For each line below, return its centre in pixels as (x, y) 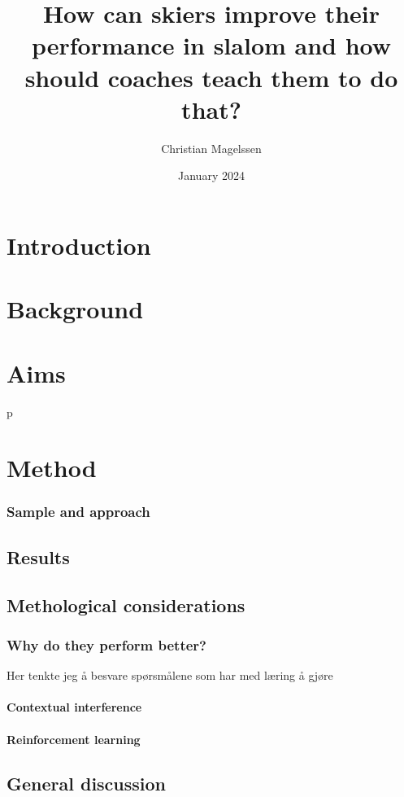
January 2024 (211, 175)
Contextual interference (74, 707)
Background (75, 309)
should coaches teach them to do (211, 77)
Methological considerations (126, 604)
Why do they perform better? (106, 644)
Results (38, 556)
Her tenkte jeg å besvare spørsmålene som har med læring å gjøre (170, 675)
